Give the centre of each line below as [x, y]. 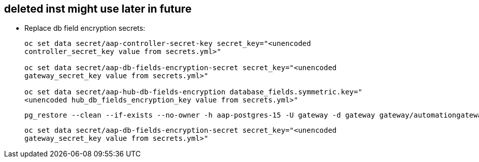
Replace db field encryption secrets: [85, 28]
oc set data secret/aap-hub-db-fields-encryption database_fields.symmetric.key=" [193, 92]
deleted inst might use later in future [98, 9]
